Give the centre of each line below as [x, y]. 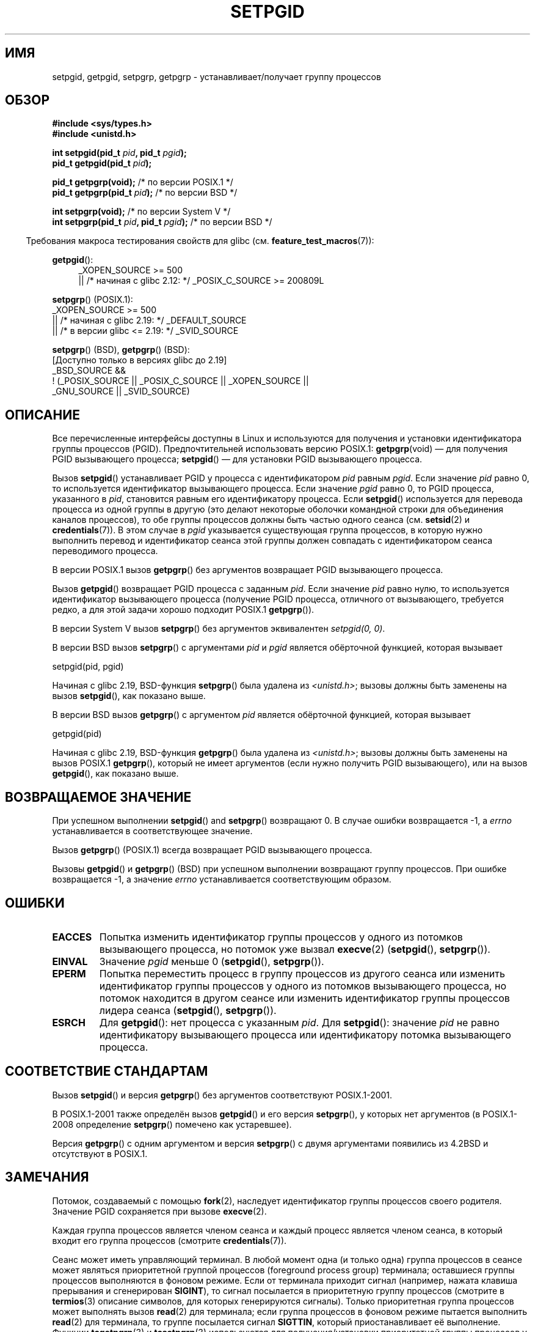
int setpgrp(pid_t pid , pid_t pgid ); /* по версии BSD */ [162, 222]
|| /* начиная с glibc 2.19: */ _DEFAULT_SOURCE [149, 320]
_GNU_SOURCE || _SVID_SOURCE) [121, 391]
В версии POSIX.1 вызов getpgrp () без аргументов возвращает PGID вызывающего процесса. [248, 570]
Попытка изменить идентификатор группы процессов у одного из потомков [281, 937]
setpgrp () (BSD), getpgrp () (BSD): [121, 350]
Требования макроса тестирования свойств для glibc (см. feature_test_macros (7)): [200, 241]
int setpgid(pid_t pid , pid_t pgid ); [119, 153]
